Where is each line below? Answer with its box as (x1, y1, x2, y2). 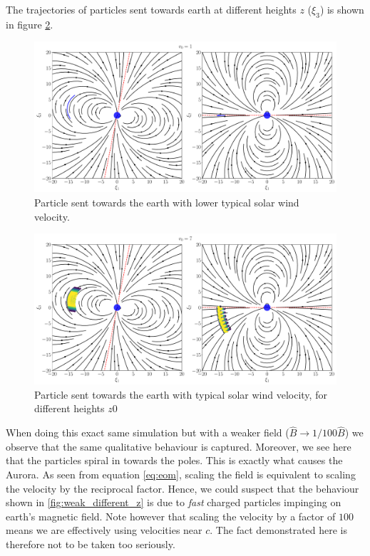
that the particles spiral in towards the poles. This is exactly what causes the (6, 453, 343, 468)
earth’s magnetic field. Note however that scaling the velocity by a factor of (6, 508, 336, 523)
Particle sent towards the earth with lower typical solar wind (34, 194, 299, 209)
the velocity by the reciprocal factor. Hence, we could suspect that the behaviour (6, 481, 359, 495)
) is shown (319, 2, 364, 16)
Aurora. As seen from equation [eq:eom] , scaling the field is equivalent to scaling (6, 466, 356, 481)
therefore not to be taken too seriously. (6, 536, 175, 551)
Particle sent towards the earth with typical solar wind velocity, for (34, 387, 327, 402)
